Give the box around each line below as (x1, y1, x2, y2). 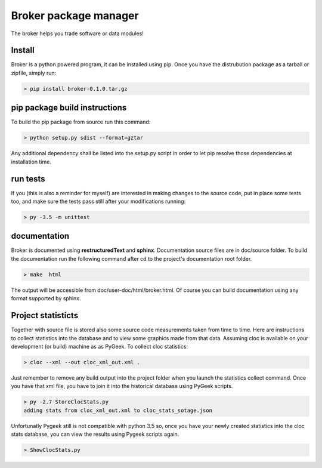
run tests (11, 174, 45, 184)
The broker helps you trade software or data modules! (11, 30, 144, 37)
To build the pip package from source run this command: (11, 118, 151, 125)
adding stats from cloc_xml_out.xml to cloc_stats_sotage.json (23, 407, 213, 414)
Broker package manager (11, 9, 140, 22)
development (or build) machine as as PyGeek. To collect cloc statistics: (11, 343, 188, 350)
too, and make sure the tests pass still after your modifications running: (11, 198, 186, 205)
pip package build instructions (11, 103, 127, 113)
